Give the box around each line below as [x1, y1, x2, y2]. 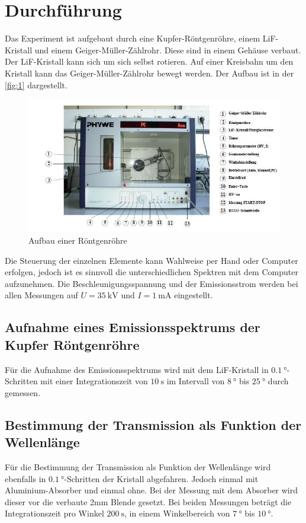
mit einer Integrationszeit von [40, 375, 148, 387]
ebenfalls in [5, 472, 46, 484]
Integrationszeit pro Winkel [5, 507, 104, 519]
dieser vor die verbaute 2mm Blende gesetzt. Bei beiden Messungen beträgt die [5, 495, 292, 508]
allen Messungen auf [5, 289, 78, 301]
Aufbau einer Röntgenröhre [28, 234, 127, 246]
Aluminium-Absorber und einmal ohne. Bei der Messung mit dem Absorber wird [5, 484, 298, 496]
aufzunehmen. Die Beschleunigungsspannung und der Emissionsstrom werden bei [5, 277, 298, 289]
